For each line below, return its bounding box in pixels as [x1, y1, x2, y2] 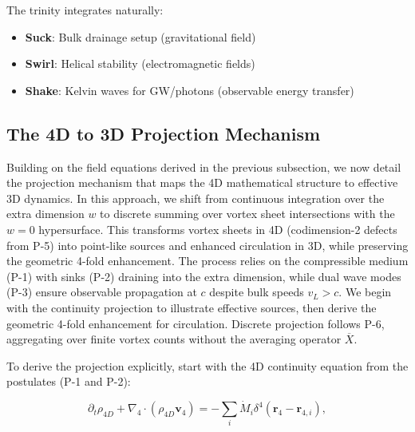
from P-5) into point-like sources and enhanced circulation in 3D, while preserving [6, 236, 409, 253]
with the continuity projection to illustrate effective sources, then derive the [6, 299, 377, 315]
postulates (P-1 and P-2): [6, 373, 131, 390]
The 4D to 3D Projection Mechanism [6, 121, 321, 145]
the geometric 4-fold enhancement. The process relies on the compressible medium [6, 252, 409, 269]
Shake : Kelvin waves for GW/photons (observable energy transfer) [25, 81, 354, 98]
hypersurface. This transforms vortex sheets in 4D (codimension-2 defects [38, 220, 397, 237]
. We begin [338, 283, 392, 300]
